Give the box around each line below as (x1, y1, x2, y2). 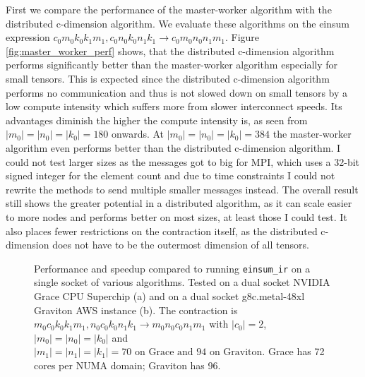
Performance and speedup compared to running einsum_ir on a (34, 261, 311, 275)
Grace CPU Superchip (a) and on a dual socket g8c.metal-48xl (34, 288, 305, 303)
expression (6, 30, 50, 44)
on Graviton (209, 347, 263, 358)
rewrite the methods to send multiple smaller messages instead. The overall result (6, 181, 359, 196)
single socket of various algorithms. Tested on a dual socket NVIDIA (34, 275, 330, 289)
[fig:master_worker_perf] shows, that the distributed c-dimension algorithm (6, 43, 335, 58)
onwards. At (112, 126, 164, 141)
